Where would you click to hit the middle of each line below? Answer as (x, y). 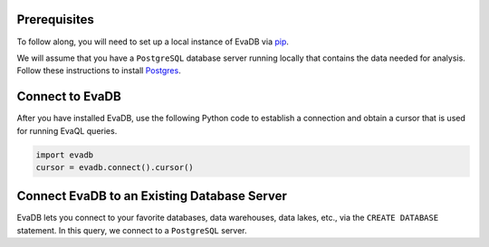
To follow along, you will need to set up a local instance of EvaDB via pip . (153, 42)
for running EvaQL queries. (67, 130)
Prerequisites (55, 19)
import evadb (65, 155)
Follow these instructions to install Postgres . (99, 71)
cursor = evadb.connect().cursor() (115, 167)
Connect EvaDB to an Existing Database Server (152, 196)
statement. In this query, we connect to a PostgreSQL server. (132, 230)
